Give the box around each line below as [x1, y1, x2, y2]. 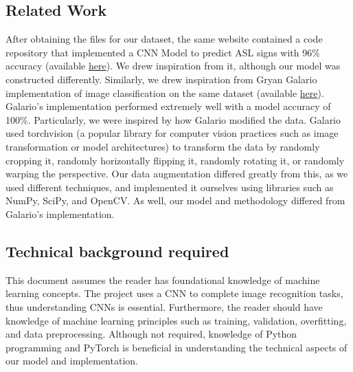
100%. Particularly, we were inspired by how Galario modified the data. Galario [5, 112, 341, 127]
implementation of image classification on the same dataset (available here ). [5, 85, 324, 100]
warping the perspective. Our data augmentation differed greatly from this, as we [5, 166, 348, 181]
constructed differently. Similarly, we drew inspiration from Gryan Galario [5, 72, 317, 86]
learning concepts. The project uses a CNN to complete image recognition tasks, [5, 286, 343, 300]
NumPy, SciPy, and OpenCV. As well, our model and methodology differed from [5, 193, 345, 208]
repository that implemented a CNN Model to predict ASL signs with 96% [5, 45, 320, 59]
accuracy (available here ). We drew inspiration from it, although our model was [5, 58, 341, 73]
